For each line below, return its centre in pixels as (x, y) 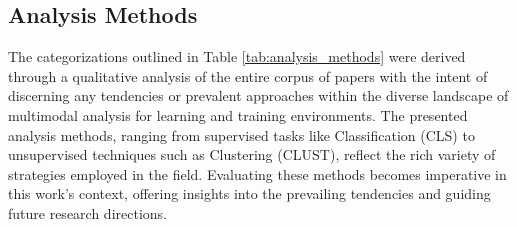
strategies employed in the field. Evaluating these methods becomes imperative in (257, 173)
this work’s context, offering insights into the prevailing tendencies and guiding (249, 193)
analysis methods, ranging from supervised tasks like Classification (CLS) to (241, 134)
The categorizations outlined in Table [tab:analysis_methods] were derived (237, 56)
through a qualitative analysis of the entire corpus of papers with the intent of (248, 75)
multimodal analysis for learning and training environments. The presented (238, 114)
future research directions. (87, 212)
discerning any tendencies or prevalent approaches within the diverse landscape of (258, 95)
